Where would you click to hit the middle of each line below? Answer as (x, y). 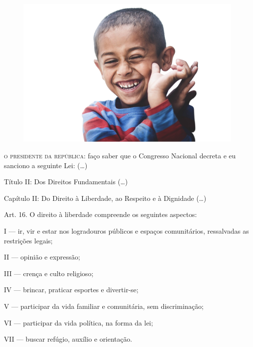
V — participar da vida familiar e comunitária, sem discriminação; (104, 306)
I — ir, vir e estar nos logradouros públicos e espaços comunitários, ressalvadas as (126, 230)
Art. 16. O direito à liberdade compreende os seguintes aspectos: (101, 214)
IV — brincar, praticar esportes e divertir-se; (71, 290)
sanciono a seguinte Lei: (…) (46, 165)
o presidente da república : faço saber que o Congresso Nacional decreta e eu (120, 155)
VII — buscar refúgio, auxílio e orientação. (68, 339)
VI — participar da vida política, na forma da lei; (79, 322)
